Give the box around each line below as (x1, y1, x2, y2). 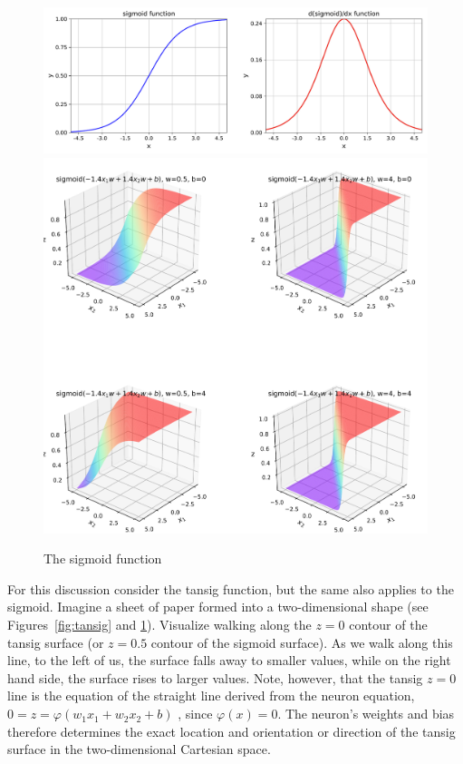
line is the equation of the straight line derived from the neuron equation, (7, 686, 415, 705)
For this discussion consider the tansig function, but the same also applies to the (7, 579, 454, 598)
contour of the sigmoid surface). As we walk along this (150, 632, 453, 651)
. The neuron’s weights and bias (277, 704, 455, 723)
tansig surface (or (7, 632, 104, 651)
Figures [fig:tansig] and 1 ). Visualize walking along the (7, 615, 312, 634)
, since (178, 704, 213, 723)
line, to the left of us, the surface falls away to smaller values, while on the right (7, 651, 451, 670)
